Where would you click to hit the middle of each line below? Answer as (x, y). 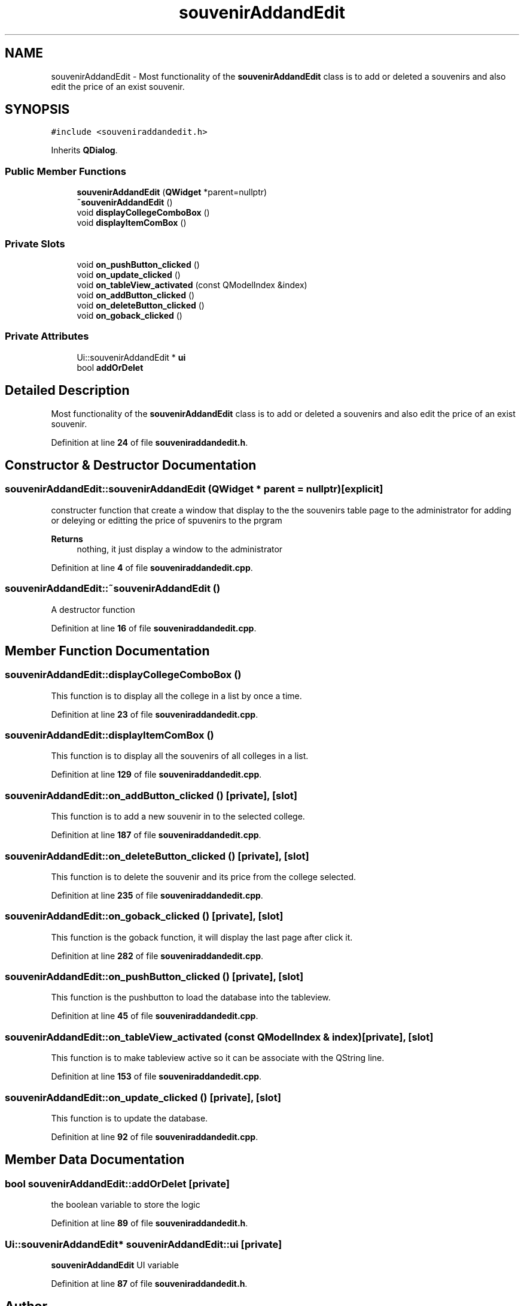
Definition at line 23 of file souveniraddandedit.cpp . (155, 714)
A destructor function (93, 609)
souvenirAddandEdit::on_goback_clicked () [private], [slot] (144, 916)
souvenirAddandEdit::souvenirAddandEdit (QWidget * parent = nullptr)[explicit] (194, 489)
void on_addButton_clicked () (136, 295)
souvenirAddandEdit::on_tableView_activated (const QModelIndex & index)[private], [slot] (219, 1037)
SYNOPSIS (37, 110)
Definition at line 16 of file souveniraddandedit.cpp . (154, 628)
